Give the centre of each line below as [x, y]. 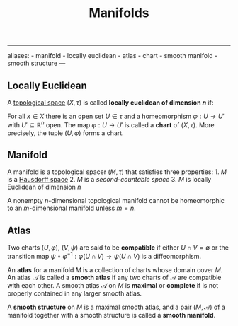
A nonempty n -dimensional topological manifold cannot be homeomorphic [116, 201]
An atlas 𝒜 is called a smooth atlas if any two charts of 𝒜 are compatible [114, 277]
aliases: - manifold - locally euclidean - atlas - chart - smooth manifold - [113, 56]
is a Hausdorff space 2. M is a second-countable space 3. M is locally [109, 180]
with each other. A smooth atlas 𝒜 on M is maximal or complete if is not [113, 285]
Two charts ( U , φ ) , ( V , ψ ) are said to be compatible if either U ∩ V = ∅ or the [118, 248]
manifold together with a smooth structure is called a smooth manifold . [112, 315]
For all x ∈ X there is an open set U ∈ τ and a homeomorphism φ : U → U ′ [116, 116]
